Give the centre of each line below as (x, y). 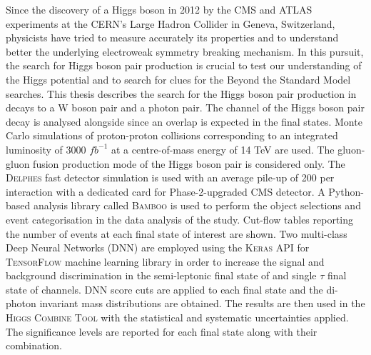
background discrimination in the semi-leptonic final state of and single (161, 275)
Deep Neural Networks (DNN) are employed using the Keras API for (158, 247)
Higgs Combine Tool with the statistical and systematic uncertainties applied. (177, 317)
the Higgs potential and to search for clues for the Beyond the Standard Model (178, 79)
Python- (346, 191)
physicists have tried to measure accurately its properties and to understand (172, 37)
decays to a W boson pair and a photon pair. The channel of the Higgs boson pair (185, 107)
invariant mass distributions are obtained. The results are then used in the (202, 303)
